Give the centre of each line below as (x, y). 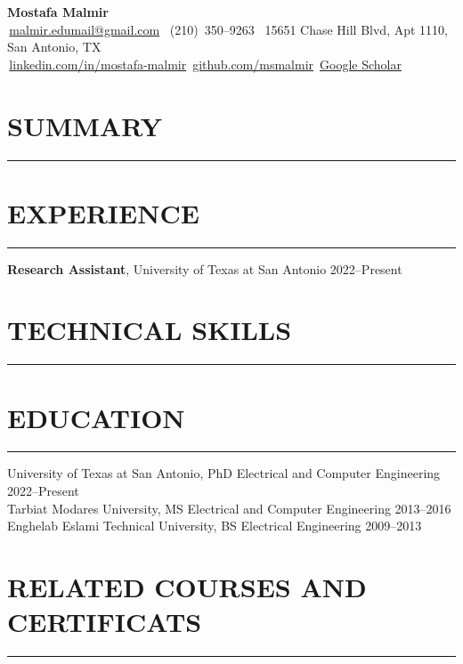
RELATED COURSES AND (187, 587)
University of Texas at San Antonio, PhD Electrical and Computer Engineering (224, 473)
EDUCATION (96, 417)
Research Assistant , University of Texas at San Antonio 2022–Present (205, 268)
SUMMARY (85, 125)
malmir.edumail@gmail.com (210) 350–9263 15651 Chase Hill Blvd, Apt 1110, (228, 29)
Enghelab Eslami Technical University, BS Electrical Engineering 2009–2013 (215, 526)
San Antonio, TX (54, 47)
